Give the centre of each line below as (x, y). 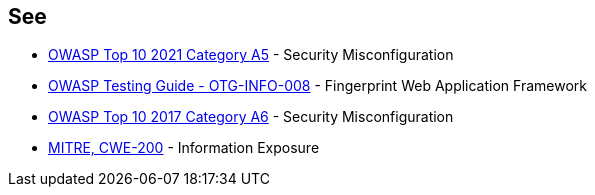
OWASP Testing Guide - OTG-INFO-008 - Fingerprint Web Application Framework (317, 86)
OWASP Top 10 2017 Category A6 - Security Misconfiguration (251, 117)
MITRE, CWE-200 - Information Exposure (184, 148)
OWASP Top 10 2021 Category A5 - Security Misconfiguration (251, 55)
